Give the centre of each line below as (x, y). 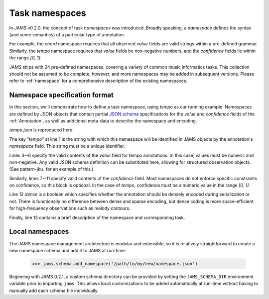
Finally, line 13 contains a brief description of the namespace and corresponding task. (97, 217)
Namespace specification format (62, 95)
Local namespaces (39, 232)
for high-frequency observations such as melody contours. (70, 208)
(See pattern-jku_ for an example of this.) (51, 169)
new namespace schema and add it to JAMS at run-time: (68, 250)
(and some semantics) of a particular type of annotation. (67, 34)
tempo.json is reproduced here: (42, 130)
